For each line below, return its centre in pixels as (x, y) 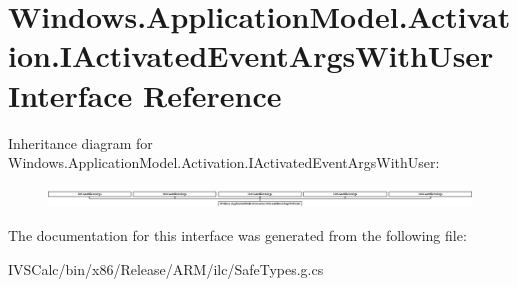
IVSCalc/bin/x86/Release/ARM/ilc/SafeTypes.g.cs (166, 268)
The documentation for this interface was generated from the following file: (237, 235)
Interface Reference (145, 94)
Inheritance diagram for (80, 142)
